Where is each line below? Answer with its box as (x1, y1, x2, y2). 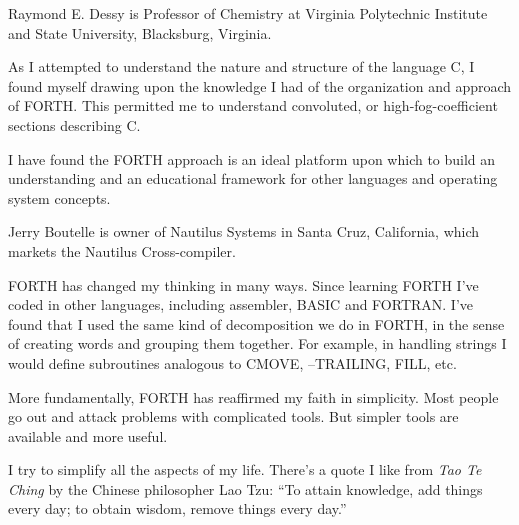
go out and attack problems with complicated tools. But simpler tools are (8, 406, 459, 427)
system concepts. (8, 187, 111, 208)
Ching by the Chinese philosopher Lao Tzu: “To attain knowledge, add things (8, 478, 483, 499)
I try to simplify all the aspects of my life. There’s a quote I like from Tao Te (8, 459, 482, 480)
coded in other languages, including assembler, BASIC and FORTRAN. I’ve (8, 294, 474, 315)
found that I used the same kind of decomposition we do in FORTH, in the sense (8, 313, 505, 334)
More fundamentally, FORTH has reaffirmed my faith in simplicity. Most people (8, 386, 499, 407)
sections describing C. (8, 114, 141, 135)
